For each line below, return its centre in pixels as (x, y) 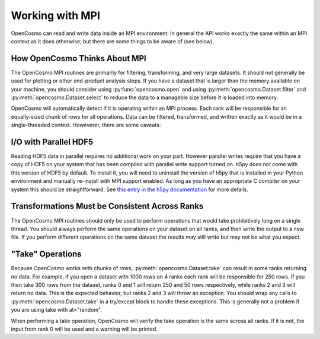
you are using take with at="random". (56, 310)
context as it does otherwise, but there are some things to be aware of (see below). (113, 41)
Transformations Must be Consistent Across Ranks (107, 206)
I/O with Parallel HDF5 (52, 142)
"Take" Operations (47, 254)
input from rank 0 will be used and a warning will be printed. (84, 329)
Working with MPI (56, 15)
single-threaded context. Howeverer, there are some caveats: (86, 125)
